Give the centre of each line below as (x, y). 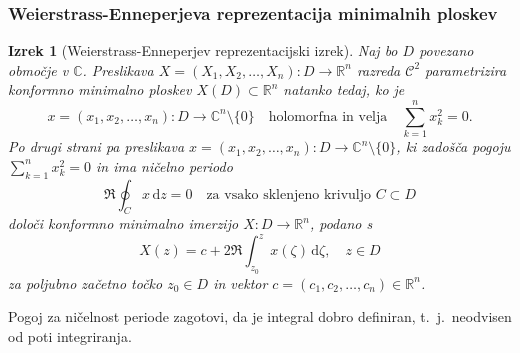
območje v (38, 69)
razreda (378, 69)
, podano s (341, 223)
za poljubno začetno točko (85, 282)
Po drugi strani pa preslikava (96, 146)
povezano (446, 50)
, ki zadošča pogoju (453, 146)
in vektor (240, 282)
